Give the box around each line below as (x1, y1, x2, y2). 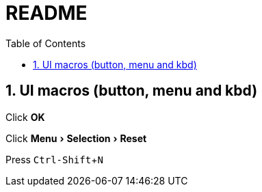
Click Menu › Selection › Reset (5, 132, 147, 144)
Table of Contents (5, 37, 86, 49)
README (5, 1, 88, 25)
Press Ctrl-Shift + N (5, 153, 103, 165)
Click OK (5, 111, 45, 123)
